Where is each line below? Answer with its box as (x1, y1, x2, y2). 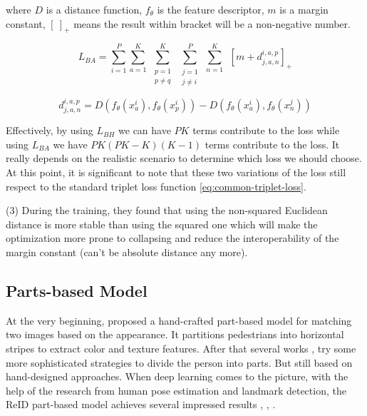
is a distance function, (46, 2, 143, 16)
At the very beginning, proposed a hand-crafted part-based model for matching (6, 313, 352, 328)
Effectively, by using (6, 123, 93, 138)
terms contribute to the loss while (192, 123, 340, 138)
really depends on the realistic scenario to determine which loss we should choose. (6, 151, 362, 166)
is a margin (279, 2, 329, 16)
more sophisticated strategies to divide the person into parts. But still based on (6, 355, 353, 370)
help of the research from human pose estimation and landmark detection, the (6, 382, 346, 397)
